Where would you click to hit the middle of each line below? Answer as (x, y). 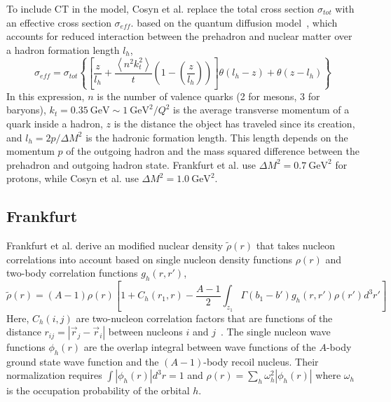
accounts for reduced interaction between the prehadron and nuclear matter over (179, 36)
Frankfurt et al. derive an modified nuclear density (115, 245)
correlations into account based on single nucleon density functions (150, 259)
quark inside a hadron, (55, 123)
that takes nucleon (296, 245)
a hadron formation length (63, 49)
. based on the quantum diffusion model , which (234, 22)
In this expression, (46, 96)
